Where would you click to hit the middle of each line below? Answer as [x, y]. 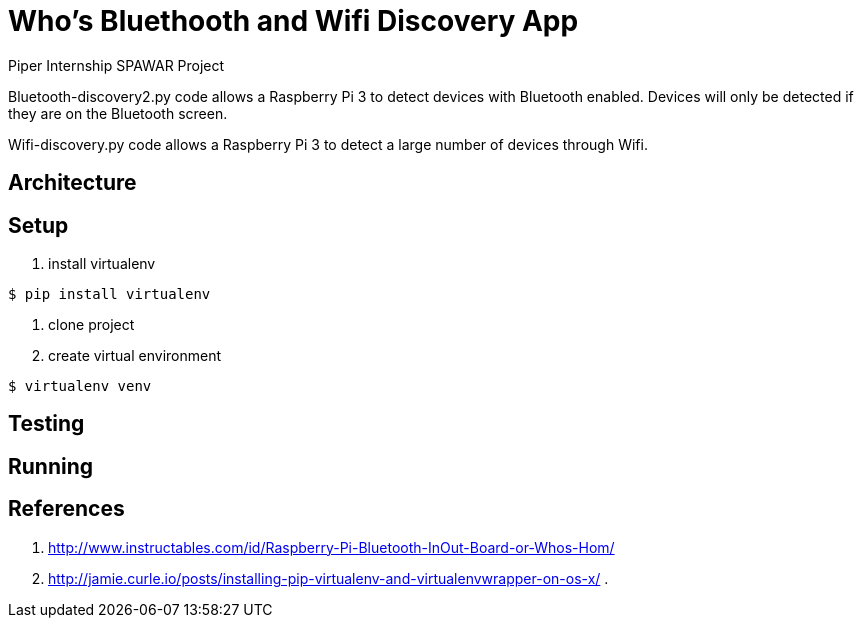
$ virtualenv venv [80, 386]
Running [51, 466]
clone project [91, 325]
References [66, 509]
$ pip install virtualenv [109, 294]
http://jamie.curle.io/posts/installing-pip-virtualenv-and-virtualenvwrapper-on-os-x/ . [328, 578]
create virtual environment [135, 356]
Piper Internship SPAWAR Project [116, 65]
